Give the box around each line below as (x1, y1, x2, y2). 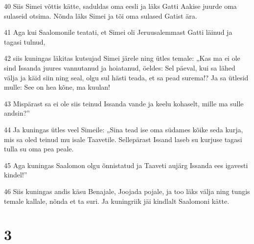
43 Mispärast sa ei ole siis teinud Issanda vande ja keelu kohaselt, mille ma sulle (4, 98, 244, 108)
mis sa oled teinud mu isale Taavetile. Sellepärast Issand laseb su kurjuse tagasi (4, 134, 242, 144)
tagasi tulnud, (4, 36, 46, 47)
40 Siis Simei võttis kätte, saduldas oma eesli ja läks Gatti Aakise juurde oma (4, 1, 237, 11)
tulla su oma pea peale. (4, 144, 74, 154)
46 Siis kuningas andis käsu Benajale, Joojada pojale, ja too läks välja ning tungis (4, 186, 250, 196)
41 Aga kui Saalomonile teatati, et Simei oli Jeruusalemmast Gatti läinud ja (4, 27, 232, 37)
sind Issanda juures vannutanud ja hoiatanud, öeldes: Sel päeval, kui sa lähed (4, 62, 235, 73)
